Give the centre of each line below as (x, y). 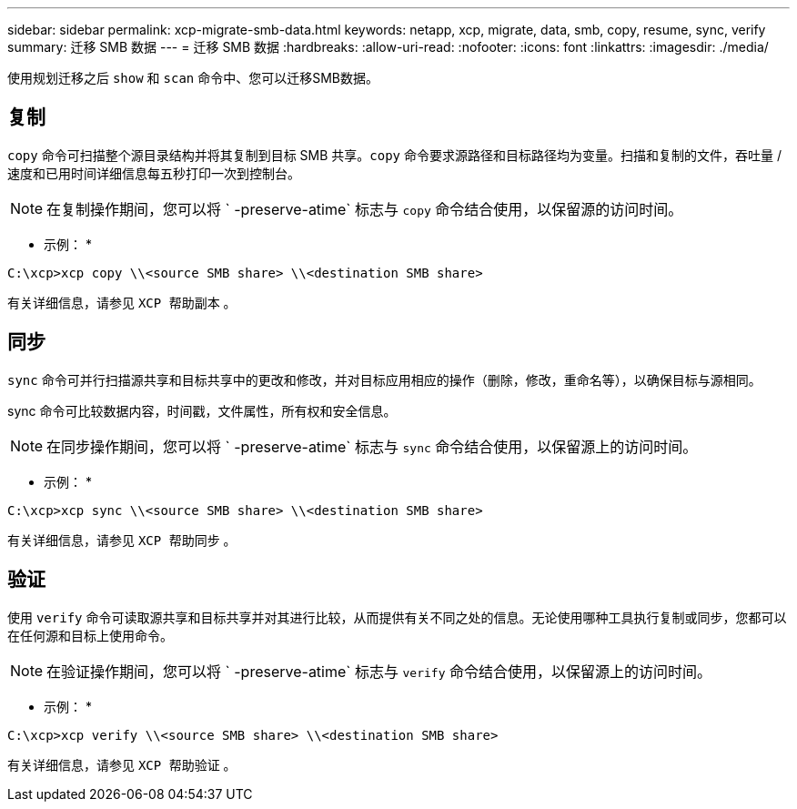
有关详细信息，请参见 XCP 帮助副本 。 (122, 302)
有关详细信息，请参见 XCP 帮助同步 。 (122, 540)
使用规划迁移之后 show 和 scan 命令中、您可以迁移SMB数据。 (193, 78)
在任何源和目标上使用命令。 (90, 635)
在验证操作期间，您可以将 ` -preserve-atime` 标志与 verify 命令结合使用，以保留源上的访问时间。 (379, 671)
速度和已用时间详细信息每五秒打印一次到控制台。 (154, 173)
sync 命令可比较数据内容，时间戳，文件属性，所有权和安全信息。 (202, 410)
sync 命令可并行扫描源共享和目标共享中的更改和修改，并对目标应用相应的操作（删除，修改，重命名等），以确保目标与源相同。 (384, 379)
